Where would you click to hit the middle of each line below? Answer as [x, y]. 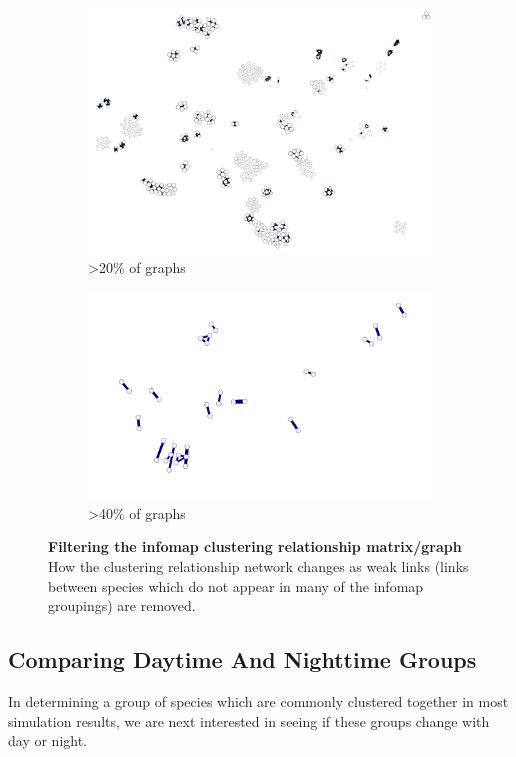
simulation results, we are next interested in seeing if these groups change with [249, 720]
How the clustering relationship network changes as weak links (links [258, 565]
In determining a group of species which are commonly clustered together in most [258, 700]
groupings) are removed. [122, 605]
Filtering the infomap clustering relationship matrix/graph [255, 546]
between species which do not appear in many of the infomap [236, 585]
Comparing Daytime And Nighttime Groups [242, 659]
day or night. [48, 740]
